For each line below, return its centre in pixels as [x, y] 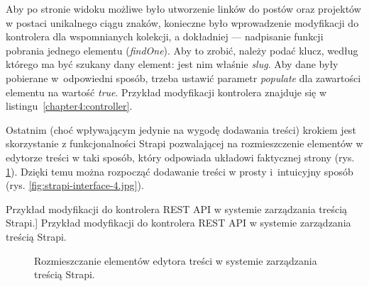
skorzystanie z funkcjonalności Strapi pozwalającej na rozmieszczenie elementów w [184, 143]
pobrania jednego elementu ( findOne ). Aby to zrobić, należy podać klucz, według [182, 50]
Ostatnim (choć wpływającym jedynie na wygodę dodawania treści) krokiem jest [181, 129]
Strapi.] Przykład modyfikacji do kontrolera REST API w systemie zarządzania [178, 223]
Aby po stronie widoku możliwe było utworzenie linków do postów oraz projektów [183, 8]
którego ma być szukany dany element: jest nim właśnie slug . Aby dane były [172, 64]
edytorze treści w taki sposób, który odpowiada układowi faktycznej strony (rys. [180, 157]
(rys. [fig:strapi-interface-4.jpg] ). [75, 185]
